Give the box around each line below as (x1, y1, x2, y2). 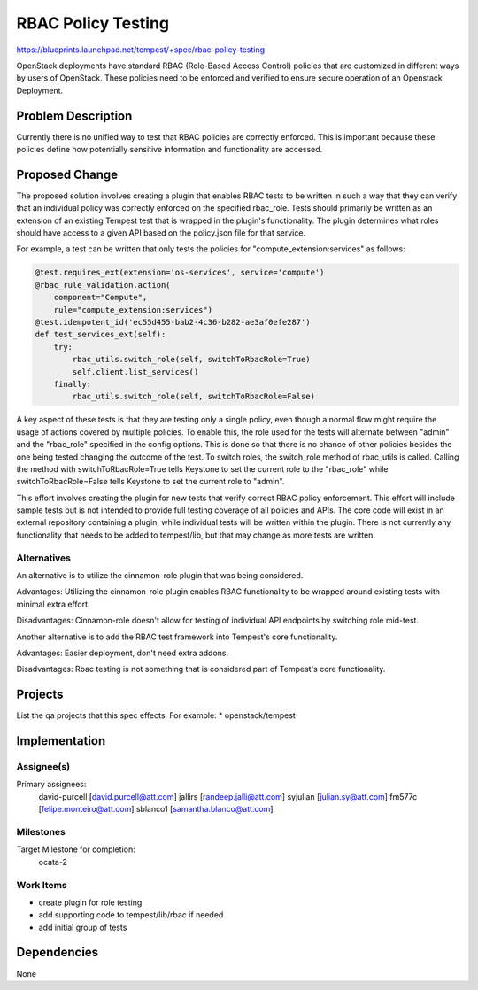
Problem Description (16, 108, 133, 123)
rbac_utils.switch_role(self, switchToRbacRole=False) (72, 391, 316, 402)
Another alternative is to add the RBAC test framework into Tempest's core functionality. (16, 631, 338, 642)
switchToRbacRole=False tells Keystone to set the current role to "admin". (16, 476, 285, 487)
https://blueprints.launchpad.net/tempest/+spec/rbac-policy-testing (16, 44, 266, 55)
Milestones (16, 825, 66, 838)
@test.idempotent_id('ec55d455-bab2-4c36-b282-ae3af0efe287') (35, 317, 311, 328)
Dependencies (16, 945, 99, 960)
